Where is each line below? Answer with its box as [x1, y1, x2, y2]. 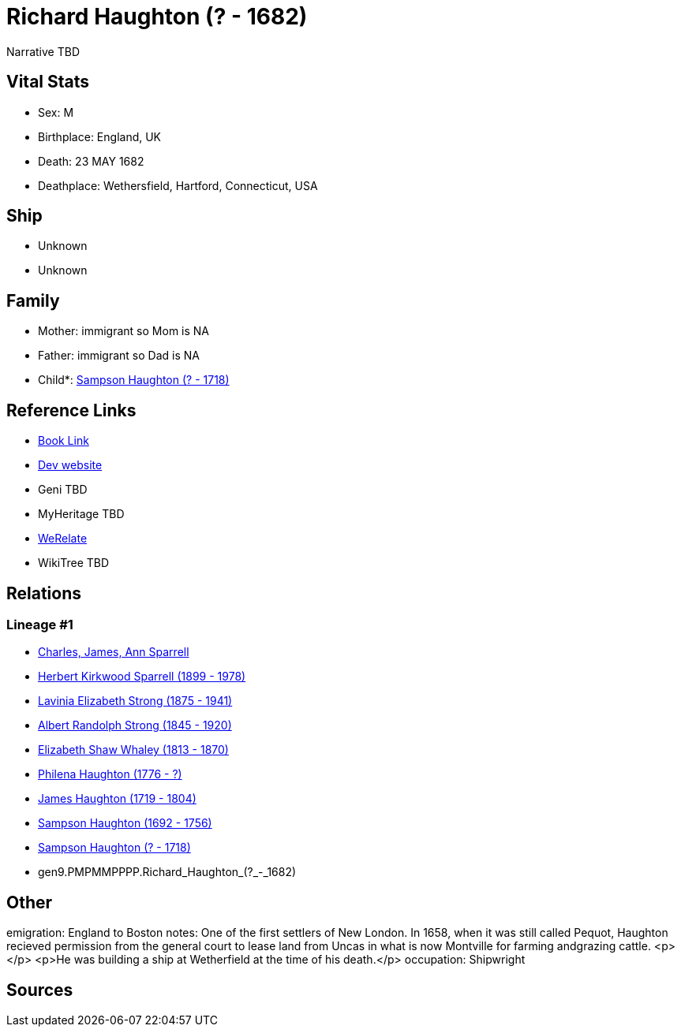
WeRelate [38, 531, 88, 546]
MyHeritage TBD [38, 507, 125, 521]
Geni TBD [38, 483, 88, 497]
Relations [6, 583, 82, 603]
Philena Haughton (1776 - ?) [38, 767, 182, 781]
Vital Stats [6, 72, 90, 92]
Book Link [38, 434, 89, 448]
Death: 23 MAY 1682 [38, 154, 144, 168]
